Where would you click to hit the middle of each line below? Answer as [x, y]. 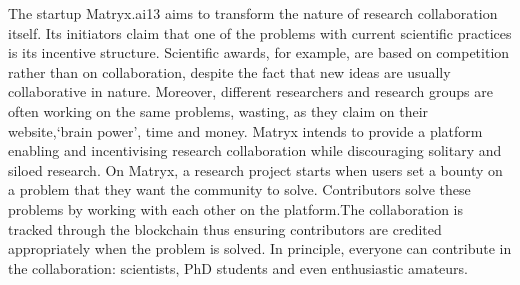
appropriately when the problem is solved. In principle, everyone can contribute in [260, 248]
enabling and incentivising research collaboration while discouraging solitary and [255, 150]
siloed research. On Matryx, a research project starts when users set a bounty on [255, 169]
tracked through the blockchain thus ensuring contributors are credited [225, 228]
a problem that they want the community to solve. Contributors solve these [239, 189]
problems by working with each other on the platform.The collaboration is [235, 208]
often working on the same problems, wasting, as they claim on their [218, 110]
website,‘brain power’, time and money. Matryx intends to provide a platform [245, 130]
